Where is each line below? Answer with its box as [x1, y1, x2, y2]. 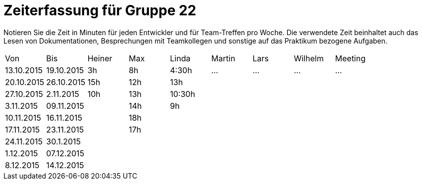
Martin [211, 53, 235, 63]
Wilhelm [294, 53, 324, 63]
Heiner [87, 53, 112, 63]
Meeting [335, 53, 366, 63]
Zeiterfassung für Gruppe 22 [3, 2, 197, 19]
